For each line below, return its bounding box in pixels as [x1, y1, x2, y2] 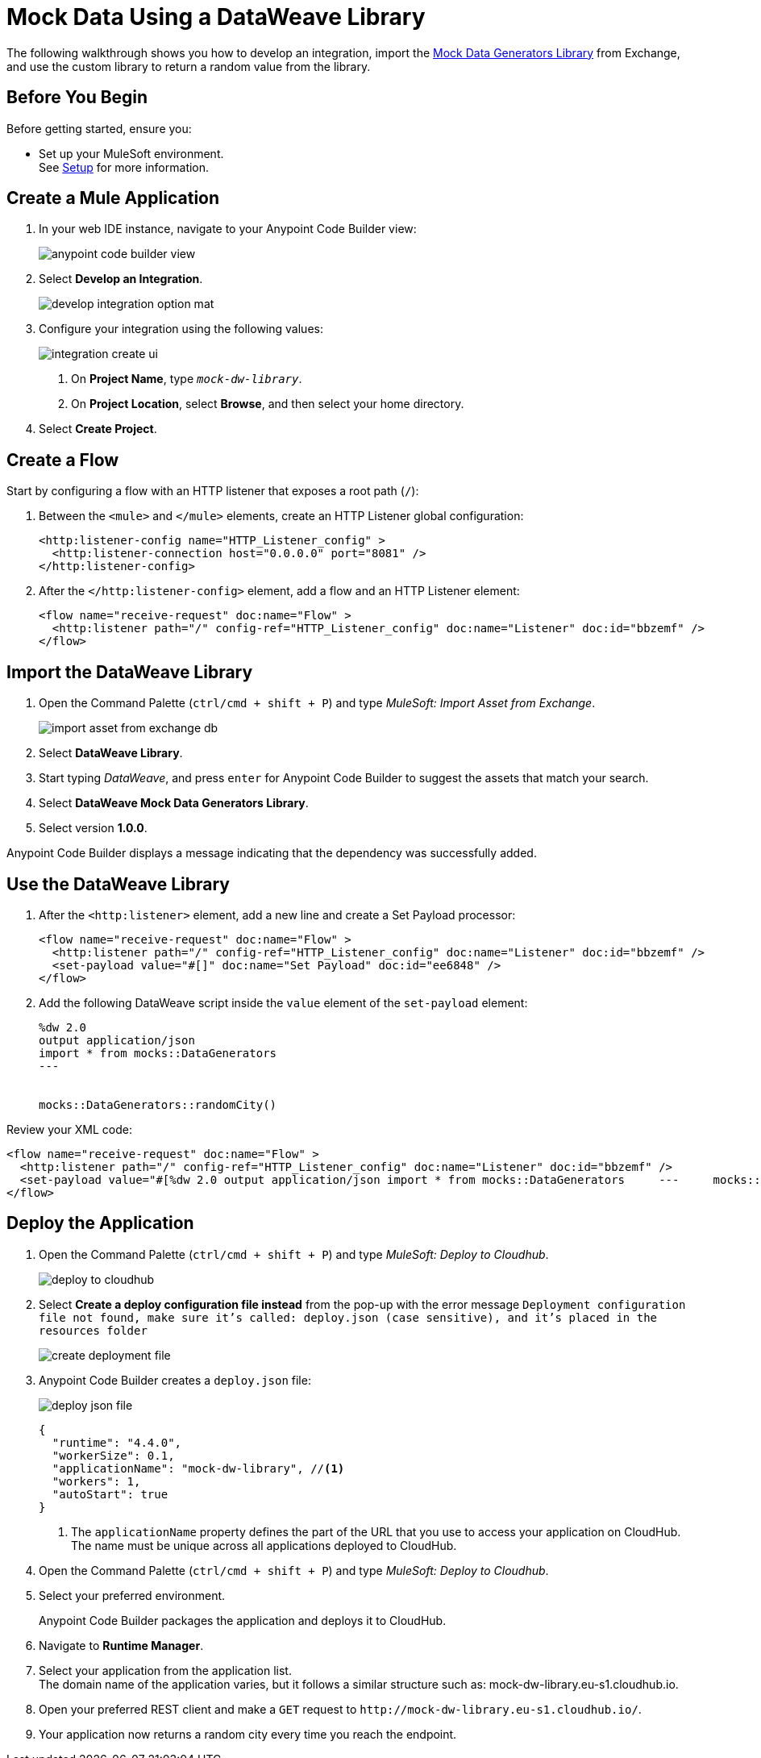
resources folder [39, 1323, 148, 1337]
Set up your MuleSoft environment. [39, 146, 224, 160]
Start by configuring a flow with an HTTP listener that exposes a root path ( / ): [6, 484, 419, 498]
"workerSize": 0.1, [52, 1448, 175, 1462]
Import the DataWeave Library [6, 661, 253, 682]
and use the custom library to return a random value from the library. [6, 59, 371, 73]
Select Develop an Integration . [39, 272, 203, 286]
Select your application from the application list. [39, 1663, 292, 1677]
